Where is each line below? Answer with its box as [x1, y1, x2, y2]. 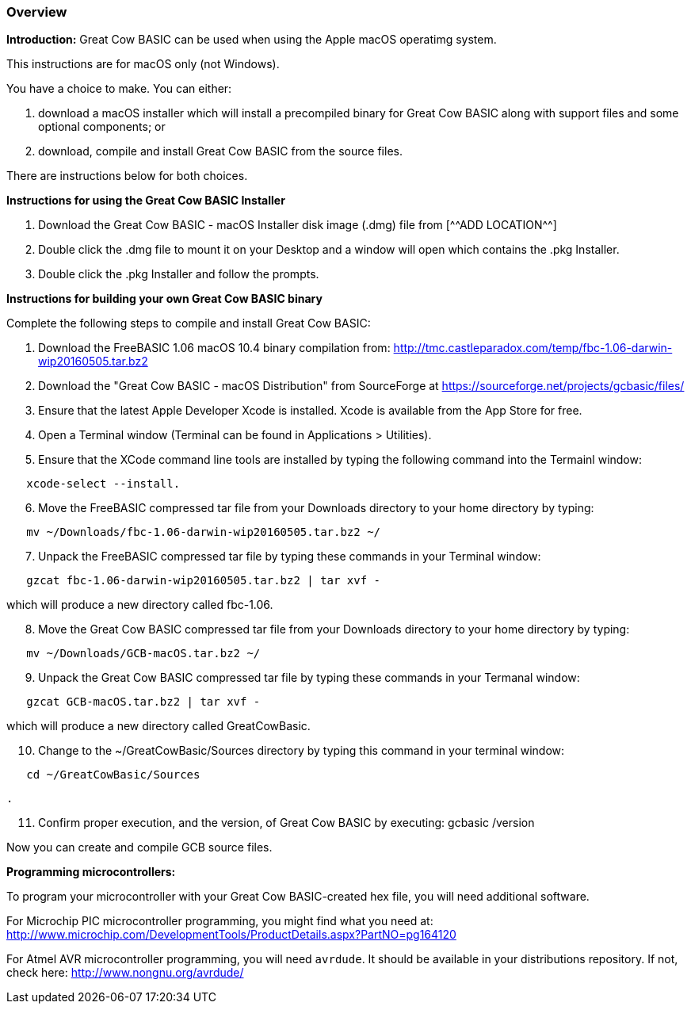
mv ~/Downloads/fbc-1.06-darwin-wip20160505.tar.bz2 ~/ [26, 526, 381, 539]
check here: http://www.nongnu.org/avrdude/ [6, 966, 244, 980]
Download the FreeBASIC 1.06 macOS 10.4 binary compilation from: [38, 341, 391, 355]
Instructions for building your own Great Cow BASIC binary [6, 292, 323, 306]
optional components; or [38, 120, 166, 134]
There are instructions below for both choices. [6, 169, 248, 183]
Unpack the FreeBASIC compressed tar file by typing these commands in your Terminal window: [38, 549, 541, 564]
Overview [6, 4, 67, 20]
